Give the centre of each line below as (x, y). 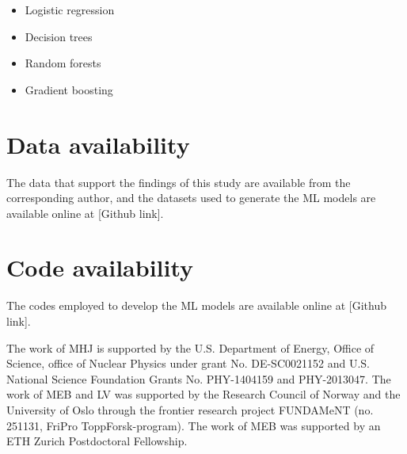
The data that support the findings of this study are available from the (179, 182)
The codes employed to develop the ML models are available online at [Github (196, 305)
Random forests (63, 63)
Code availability (100, 267)
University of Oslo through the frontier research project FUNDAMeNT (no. (190, 409)
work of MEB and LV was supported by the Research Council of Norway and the (203, 394)
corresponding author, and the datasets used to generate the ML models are (191, 198)
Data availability (98, 144)
